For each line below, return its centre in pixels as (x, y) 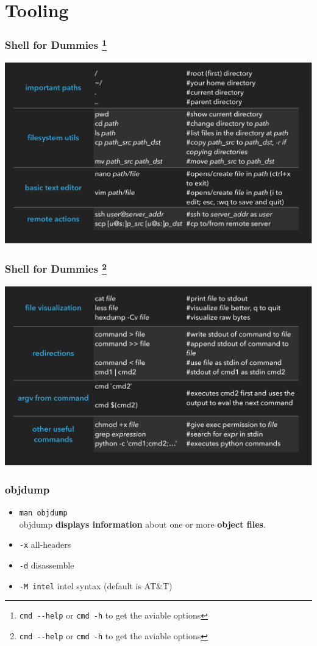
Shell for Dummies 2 (56, 268)
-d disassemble (47, 565)
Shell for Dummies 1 (56, 44)
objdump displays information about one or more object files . (142, 524)
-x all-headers (45, 544)
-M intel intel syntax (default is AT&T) (96, 585)
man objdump (43, 513)
